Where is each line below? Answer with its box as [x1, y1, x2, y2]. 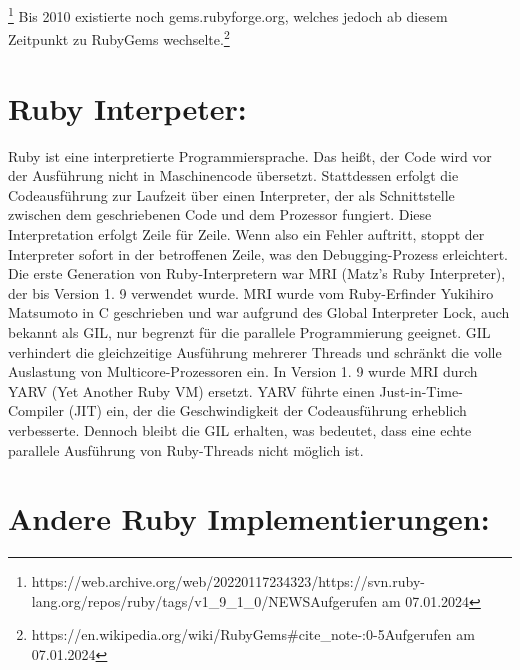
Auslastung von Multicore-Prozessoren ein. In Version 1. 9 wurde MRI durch [8, 361, 478, 382]
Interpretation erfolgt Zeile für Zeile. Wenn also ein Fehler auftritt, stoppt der [8, 224, 485, 244]
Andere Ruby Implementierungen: [8, 498, 490, 539]
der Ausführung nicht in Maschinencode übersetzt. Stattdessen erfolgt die [8, 165, 459, 186]
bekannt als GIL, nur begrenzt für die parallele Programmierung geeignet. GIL [8, 321, 491, 342]
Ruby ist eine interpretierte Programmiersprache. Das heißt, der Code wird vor [8, 145, 492, 166]
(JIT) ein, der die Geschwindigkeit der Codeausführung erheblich [68, 400, 467, 421]
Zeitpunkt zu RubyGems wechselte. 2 [8, 26, 230, 49]
